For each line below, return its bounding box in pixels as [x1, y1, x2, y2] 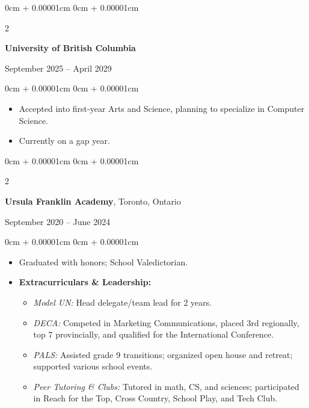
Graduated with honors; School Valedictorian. [19, 255, 188, 268]
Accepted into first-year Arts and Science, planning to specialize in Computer [19, 102, 305, 114]
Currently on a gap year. [19, 134, 110, 147]
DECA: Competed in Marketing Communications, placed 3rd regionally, [33, 316, 299, 329]
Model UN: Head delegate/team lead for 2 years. [33, 295, 212, 308]
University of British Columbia [5, 42, 136, 54]
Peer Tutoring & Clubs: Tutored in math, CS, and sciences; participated [33, 380, 299, 392]
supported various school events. [33, 360, 153, 372]
